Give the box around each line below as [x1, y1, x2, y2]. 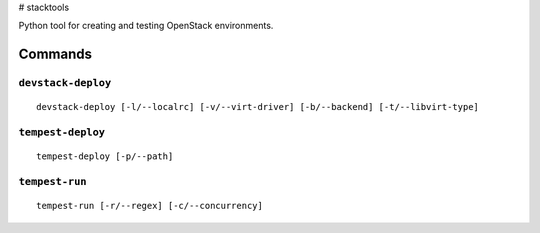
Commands [18, 46, 93, 63]
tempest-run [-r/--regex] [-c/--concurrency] [36, 200, 264, 212]
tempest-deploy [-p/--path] [36, 151, 174, 162]
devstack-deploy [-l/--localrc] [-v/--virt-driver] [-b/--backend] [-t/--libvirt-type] [36, 101, 480, 113]
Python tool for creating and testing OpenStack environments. [18, 20, 274, 32]
